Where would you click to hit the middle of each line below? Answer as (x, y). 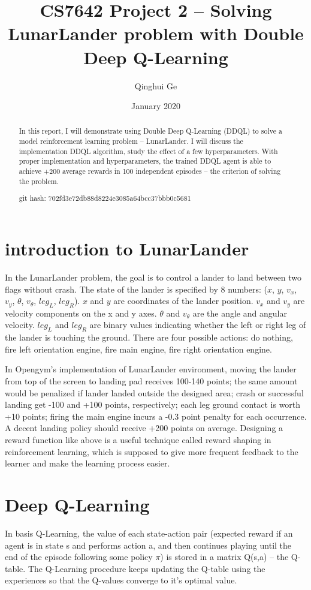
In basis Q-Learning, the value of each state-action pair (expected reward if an (149, 533)
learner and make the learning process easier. (87, 463)
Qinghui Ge (156, 85)
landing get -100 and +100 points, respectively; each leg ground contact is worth (153, 404)
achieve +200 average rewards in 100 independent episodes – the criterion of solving (150, 171)
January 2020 (156, 106)
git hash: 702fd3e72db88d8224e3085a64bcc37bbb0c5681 (105, 198)
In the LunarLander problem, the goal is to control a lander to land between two (153, 277)
